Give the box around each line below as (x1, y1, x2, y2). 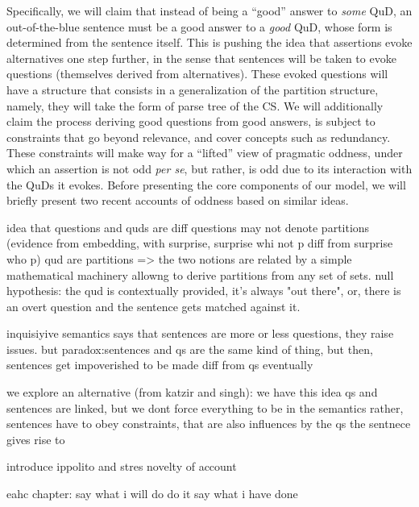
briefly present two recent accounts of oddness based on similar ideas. (6, 192, 349, 209)
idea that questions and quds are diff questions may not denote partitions (6, 218, 370, 235)
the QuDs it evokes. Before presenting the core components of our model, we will (6, 176, 406, 193)
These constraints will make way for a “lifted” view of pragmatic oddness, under (6, 144, 403, 161)
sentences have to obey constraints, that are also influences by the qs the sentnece (6, 415, 411, 432)
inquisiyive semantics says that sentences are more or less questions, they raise (6, 325, 394, 342)
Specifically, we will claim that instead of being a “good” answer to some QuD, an (6, 2, 413, 19)
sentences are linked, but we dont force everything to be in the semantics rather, (6, 399, 404, 416)
